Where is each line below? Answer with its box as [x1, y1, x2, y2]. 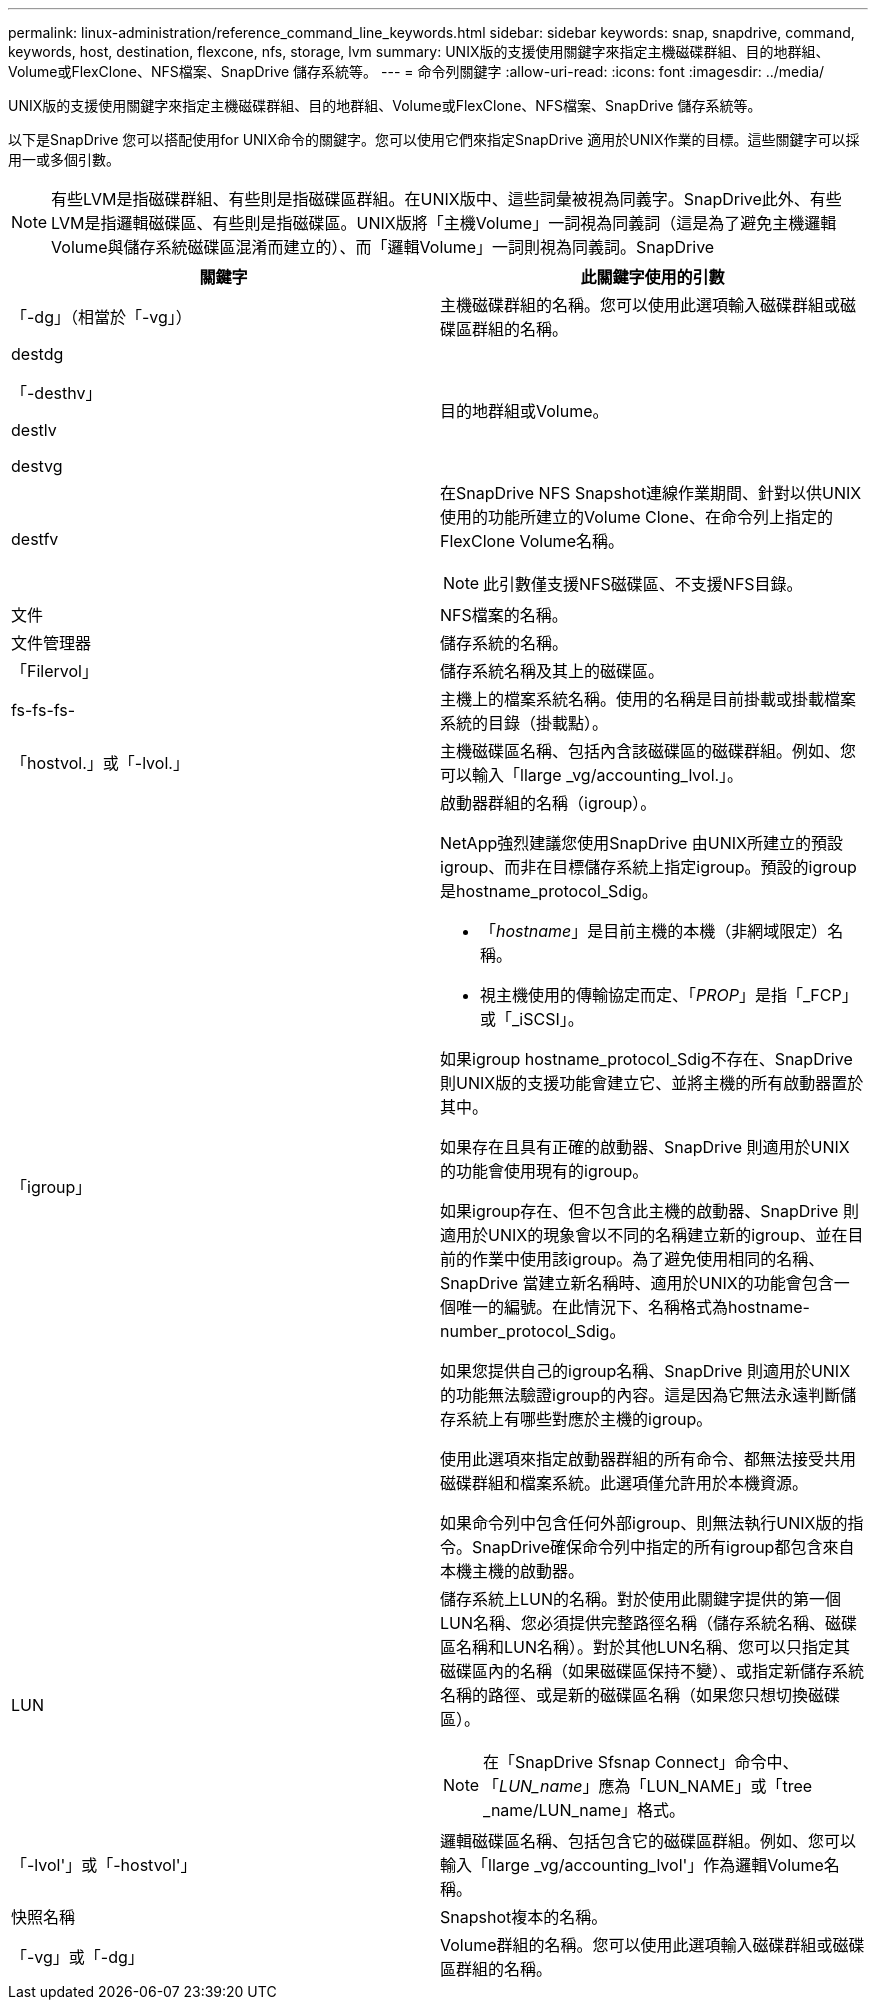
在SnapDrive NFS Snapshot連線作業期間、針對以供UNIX [440, 483, 862, 503]
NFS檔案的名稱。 [440, 605, 568, 625]
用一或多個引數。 [8, 151, 120, 168]
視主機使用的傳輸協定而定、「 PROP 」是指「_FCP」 [480, 985, 858, 1005]
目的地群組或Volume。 [440, 401, 609, 421]
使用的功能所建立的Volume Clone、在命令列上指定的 [440, 507, 833, 527]
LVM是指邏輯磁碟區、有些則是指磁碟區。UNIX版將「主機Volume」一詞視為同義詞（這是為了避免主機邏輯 [51, 213, 837, 233]
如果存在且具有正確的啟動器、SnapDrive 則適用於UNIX [440, 1137, 850, 1157]
